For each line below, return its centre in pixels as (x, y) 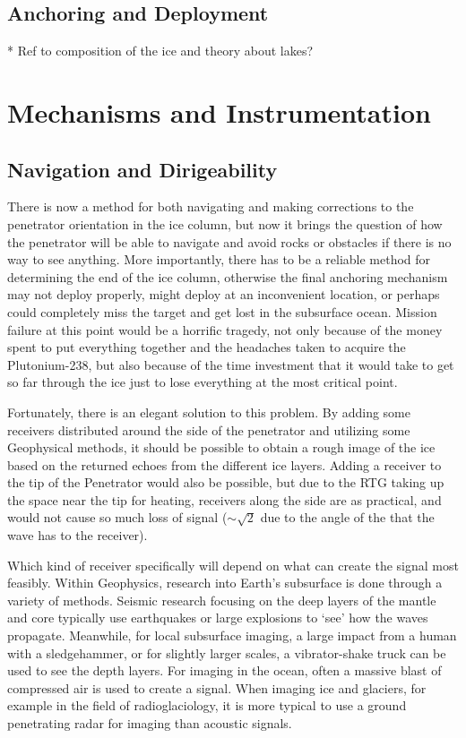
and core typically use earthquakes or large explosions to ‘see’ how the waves (218, 618)
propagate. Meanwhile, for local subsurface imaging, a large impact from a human (232, 635)
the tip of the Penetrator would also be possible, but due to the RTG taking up (226, 482)
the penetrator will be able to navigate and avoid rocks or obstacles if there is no (229, 241)
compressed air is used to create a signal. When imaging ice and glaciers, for (217, 687)
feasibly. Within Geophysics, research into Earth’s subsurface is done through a (225, 583)
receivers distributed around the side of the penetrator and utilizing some (209, 429)
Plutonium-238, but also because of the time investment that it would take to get (231, 364)
